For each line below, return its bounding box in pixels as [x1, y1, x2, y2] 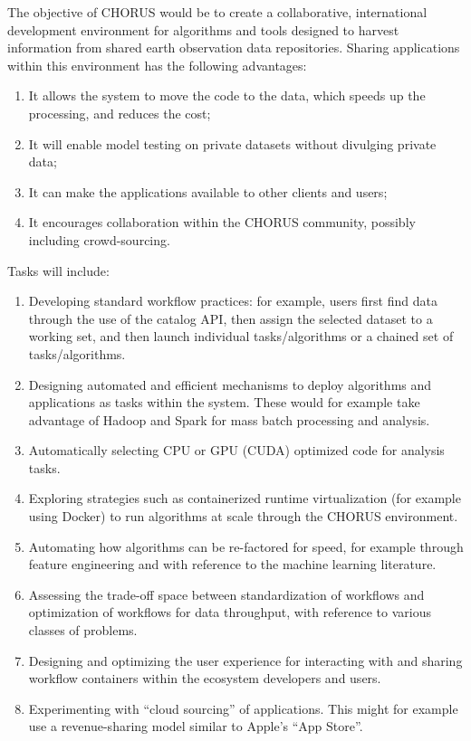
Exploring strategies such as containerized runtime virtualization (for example [28, 489, 461, 508]
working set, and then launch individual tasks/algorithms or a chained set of [28, 327, 454, 346]
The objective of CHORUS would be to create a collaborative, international [7, 3, 428, 21]
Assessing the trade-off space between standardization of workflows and [28, 584, 425, 603]
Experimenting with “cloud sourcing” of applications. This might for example [28, 698, 458, 717]
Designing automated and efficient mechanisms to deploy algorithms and [28, 375, 432, 394]
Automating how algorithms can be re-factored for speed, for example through [28, 537, 464, 556]
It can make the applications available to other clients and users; [28, 182, 388, 201]
